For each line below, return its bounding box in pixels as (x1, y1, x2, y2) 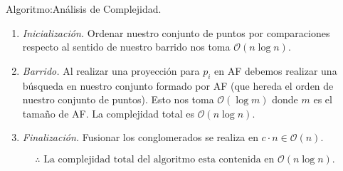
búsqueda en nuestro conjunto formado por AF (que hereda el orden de (22, 78, 334, 93)
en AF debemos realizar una (214, 63, 337, 78)
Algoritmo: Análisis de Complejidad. (6, 1, 162, 16)
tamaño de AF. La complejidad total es (22, 105, 194, 120)
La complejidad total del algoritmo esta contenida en (43, 154, 275, 165)
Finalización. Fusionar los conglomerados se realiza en (22, 130, 258, 145)
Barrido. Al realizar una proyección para (22, 63, 200, 78)
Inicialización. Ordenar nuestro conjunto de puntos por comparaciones (22, 25, 330, 40)
